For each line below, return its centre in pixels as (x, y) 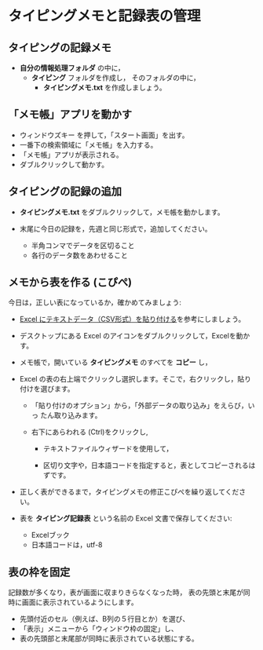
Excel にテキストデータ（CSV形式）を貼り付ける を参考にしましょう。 (132, 320)
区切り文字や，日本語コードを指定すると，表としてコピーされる (146, 466)
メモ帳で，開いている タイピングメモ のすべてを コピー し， (115, 363)
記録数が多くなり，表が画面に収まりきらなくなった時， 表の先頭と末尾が (126, 593)
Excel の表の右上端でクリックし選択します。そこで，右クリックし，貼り (135, 379)
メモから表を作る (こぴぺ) (70, 282)
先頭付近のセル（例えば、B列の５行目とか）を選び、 (104, 619)
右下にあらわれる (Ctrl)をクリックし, (89, 432)
